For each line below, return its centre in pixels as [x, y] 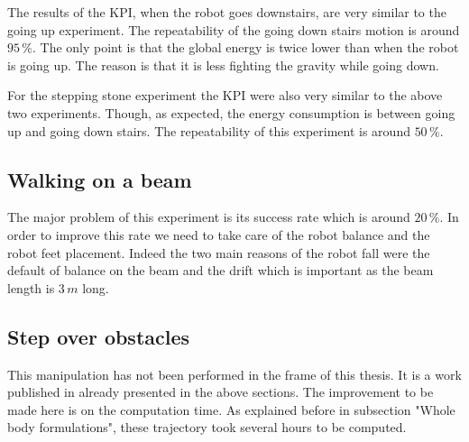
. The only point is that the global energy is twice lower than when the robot [246, 47]
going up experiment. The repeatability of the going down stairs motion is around [234, 29]
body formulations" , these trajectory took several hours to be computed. [207, 427]
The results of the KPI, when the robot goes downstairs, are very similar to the [227, 12]
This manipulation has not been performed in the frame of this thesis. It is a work [234, 374]
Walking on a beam [100, 179]
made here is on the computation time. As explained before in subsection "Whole [231, 409]
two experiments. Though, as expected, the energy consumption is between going [231, 112]
